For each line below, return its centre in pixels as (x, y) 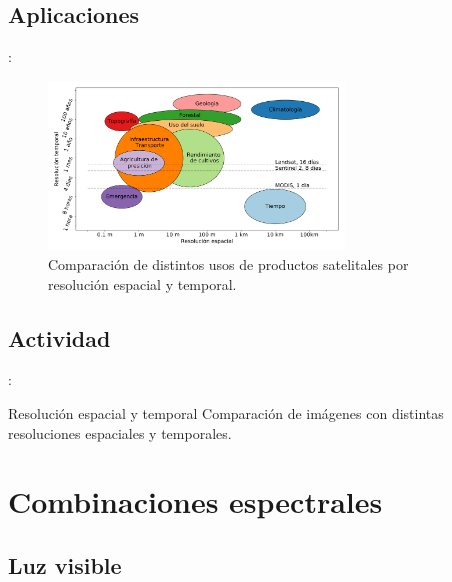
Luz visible (65, 564)
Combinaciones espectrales (195, 501)
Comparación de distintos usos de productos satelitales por (228, 263)
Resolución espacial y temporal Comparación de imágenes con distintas (226, 412)
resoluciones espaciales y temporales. (120, 432)
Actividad (59, 337)
